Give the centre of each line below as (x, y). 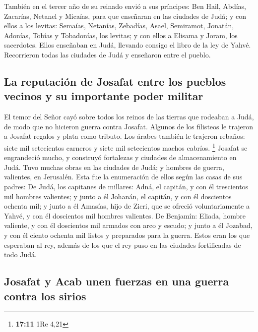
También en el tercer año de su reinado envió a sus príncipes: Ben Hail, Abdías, (125, 6)
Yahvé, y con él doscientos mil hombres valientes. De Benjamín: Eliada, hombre (125, 215)
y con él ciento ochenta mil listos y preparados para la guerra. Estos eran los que (127, 235)
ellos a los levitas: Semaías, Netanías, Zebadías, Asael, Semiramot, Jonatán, (119, 26)
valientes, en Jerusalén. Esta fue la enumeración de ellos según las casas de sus (123, 177)
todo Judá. (20, 254)
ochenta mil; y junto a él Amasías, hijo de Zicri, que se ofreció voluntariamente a (127, 206)
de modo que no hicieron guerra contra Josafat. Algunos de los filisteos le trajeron (129, 126)
